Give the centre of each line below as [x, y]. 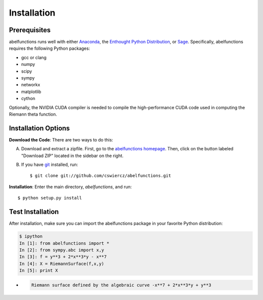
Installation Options [39, 128]
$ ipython [31, 236]
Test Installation [34, 212]
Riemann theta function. [33, 114]
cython [28, 99]
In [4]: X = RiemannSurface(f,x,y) [62, 264]
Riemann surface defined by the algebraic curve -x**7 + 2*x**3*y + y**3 [121, 285]
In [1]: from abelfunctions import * [64, 243]
